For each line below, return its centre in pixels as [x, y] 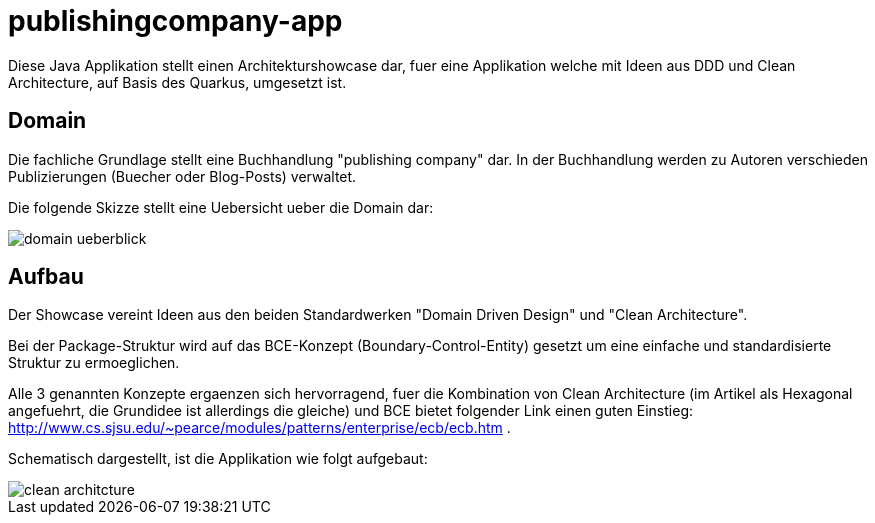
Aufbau [46, 277]
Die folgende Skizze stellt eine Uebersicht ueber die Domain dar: [221, 207]
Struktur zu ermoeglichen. [94, 363]
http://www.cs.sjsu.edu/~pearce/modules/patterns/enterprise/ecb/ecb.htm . [259, 428]
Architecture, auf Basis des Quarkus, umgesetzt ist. [177, 82]
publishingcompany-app [175, 21]
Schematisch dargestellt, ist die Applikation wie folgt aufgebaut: [218, 459]
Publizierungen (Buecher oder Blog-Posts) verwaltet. [182, 176]
